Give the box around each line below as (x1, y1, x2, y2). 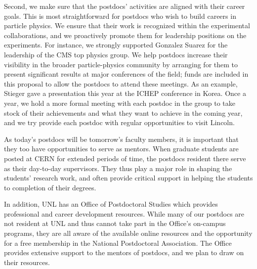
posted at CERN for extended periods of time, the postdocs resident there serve (4, 153, 246, 163)
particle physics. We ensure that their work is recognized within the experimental (4, 20, 250, 31)
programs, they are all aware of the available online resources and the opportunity (4, 228, 253, 238)
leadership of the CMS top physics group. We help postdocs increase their (4, 49, 228, 59)
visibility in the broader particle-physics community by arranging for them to (4, 59, 238, 69)
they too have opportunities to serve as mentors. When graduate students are (4, 143, 239, 154)
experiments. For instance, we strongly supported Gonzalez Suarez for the (4, 40, 228, 50)
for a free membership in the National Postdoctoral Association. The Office (4, 237, 232, 248)
